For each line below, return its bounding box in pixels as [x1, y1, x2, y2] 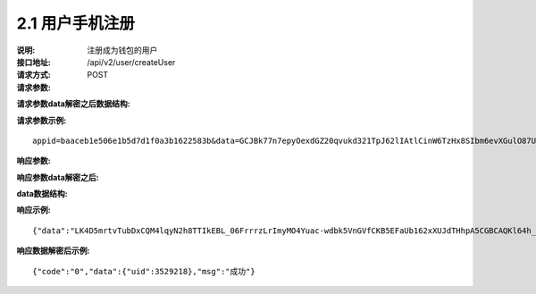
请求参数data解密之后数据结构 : [16, 98, 130, 109]
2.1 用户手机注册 [16, 13, 136, 33]
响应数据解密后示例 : [16, 246, 90, 256]
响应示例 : [16, 205, 51, 215]
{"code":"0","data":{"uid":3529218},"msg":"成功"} [32, 266, 255, 276]
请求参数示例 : [16, 114, 67, 125]
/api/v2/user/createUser [87, 56, 176, 67]
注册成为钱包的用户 [87, 45, 158, 55]
